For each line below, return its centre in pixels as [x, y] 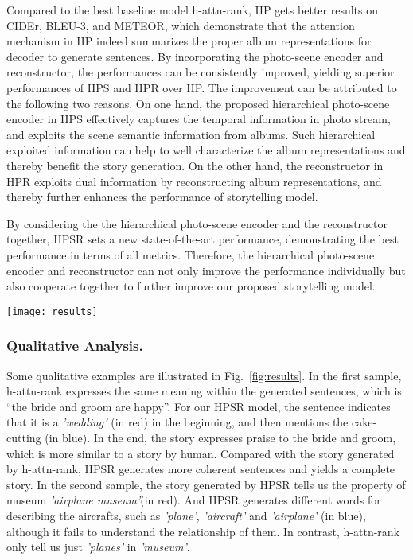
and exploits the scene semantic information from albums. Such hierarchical [191, 134]
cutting [24, 437]
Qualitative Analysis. [75, 346]
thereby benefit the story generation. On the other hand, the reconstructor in [195, 165]
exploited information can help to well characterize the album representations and [206, 150]
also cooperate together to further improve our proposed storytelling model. [191, 286]
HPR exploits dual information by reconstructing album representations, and [194, 181]
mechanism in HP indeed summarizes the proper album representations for [189, 41]
